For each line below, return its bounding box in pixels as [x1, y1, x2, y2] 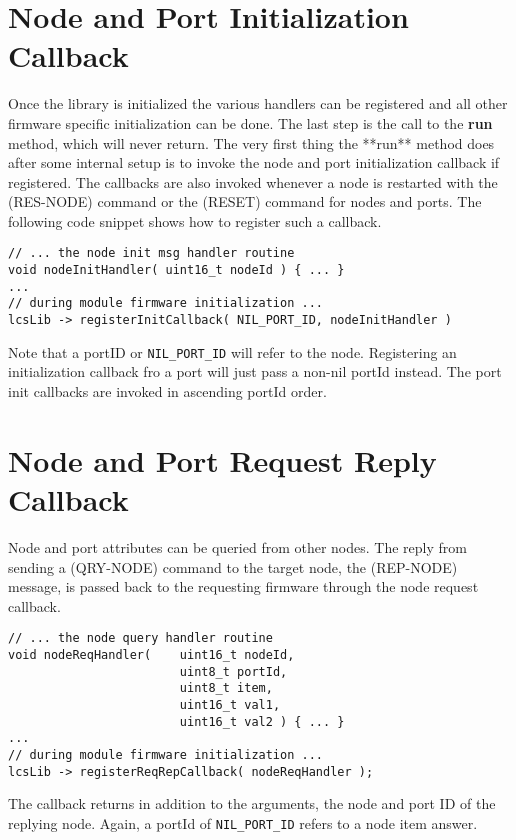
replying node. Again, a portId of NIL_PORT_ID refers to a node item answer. [8, 812, 478, 833]
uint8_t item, [179, 681, 273, 696]
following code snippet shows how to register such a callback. [8, 210, 382, 231]
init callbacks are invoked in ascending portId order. [8, 381, 327, 401]
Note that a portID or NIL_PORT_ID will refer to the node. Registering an [8, 341, 457, 362]
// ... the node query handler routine [8, 631, 273, 646]
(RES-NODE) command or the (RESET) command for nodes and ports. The [8, 191, 482, 212]
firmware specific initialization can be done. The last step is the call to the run [8, 112, 493, 133]
